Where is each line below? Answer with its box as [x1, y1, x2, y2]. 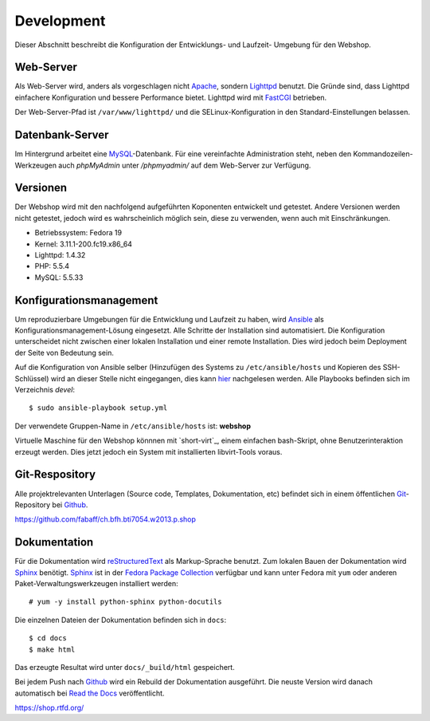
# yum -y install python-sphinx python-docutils [29, 597, 222, 606]
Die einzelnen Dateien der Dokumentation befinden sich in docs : [14, 615, 227, 624]
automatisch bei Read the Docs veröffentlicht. [14, 688, 165, 698]
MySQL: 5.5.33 [34, 272, 84, 282]
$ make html [29, 644, 76, 654]
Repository [14, 499, 51, 510]
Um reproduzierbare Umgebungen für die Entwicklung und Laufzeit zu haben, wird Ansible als [14, 314, 324, 324]
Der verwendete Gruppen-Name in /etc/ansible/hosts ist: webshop [14, 421, 251, 431]
